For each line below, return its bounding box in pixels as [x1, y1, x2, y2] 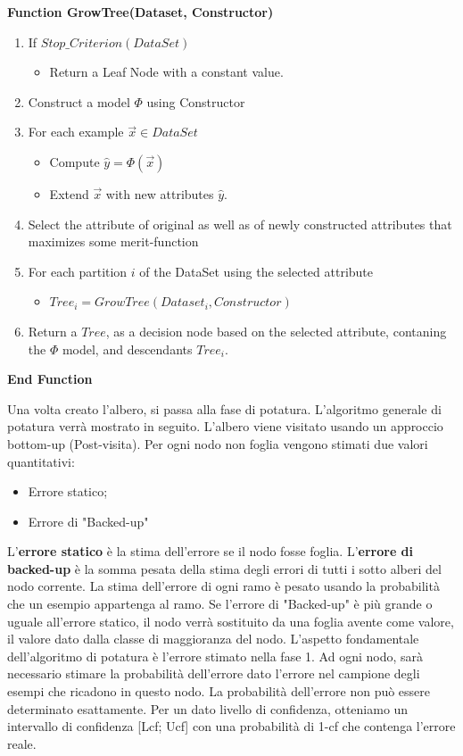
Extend [49, 184, 89, 203]
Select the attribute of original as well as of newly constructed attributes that [28, 214, 452, 233]
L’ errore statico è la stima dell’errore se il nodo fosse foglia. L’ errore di [7, 542, 414, 561]
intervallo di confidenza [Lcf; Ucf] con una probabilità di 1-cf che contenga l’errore [7, 717, 456, 735]
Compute [49, 152, 100, 170]
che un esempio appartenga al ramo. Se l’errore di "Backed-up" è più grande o [7, 594, 433, 613]
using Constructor [146, 92, 245, 111]
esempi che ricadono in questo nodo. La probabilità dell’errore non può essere [7, 682, 431, 701]
